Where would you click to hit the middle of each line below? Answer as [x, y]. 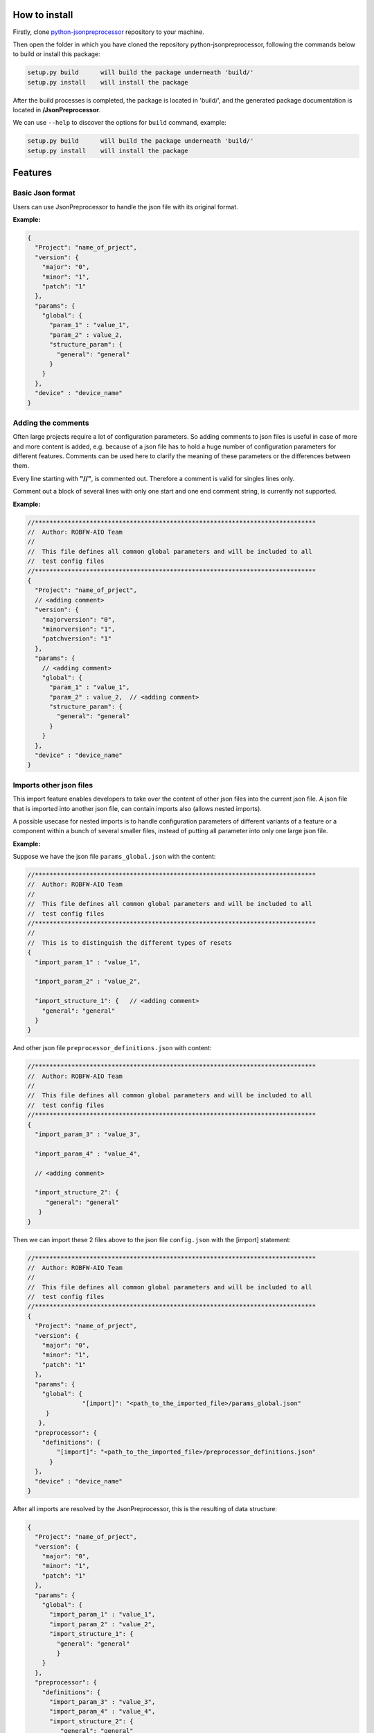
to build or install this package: [56, 54]
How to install [43, 15]
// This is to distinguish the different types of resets [130, 942]
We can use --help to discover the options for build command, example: [119, 123]
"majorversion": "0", [79, 619]
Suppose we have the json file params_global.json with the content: [114, 857]
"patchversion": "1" [77, 639]
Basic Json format [44, 193]
